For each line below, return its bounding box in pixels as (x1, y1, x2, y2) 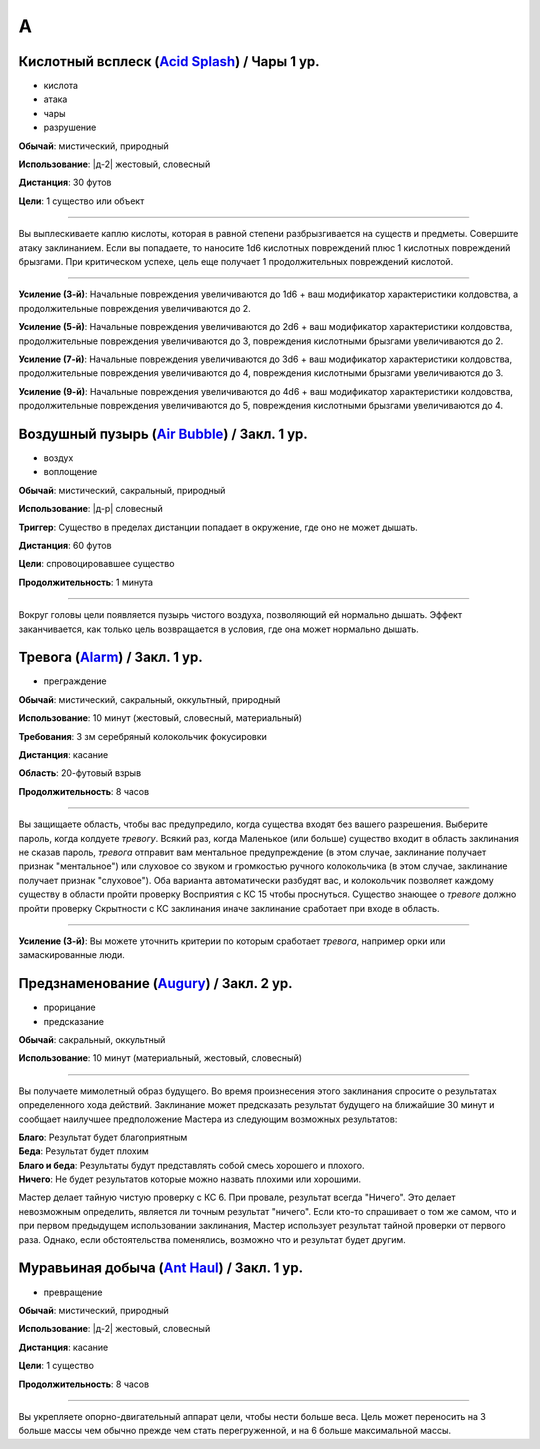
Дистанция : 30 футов (18, 176, 112, 189)
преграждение (43, 675, 107, 687)
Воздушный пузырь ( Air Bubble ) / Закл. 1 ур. (18, 425, 309, 442)
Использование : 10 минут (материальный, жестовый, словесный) (18, 1052, 303, 1064)
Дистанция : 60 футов (18, 539, 112, 551)
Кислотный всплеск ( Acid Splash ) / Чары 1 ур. (18, 53, 320, 70)
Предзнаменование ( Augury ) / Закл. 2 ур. (18, 975, 294, 992)
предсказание (43, 1015, 105, 1027)
